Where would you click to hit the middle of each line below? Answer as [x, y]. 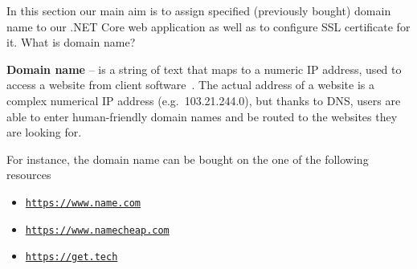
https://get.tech [72, 257]
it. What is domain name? [71, 42]
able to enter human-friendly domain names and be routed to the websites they [202, 116]
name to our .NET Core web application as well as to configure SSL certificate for [208, 26]
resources [29, 175]
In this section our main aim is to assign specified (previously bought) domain [199, 10]
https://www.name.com [83, 203]
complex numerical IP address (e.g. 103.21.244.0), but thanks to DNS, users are [204, 100]
